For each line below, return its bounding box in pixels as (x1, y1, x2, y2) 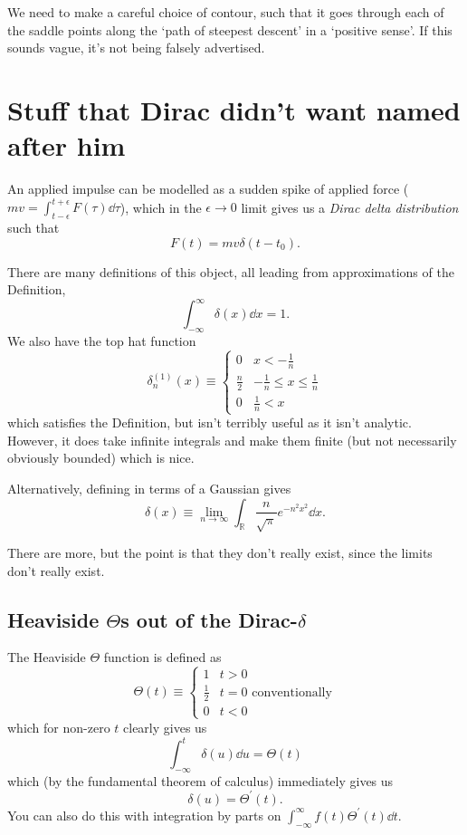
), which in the (119, 197, 202, 216)
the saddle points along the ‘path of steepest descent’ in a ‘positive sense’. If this (7, 20, 453, 39)
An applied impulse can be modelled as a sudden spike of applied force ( (7, 179, 409, 198)
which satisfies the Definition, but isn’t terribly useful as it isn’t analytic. (7, 413, 412, 432)
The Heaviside (7, 648, 86, 667)
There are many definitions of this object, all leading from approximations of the (7, 262, 454, 281)
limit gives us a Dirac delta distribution (241, 197, 459, 216)
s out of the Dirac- (120, 605, 298, 633)
